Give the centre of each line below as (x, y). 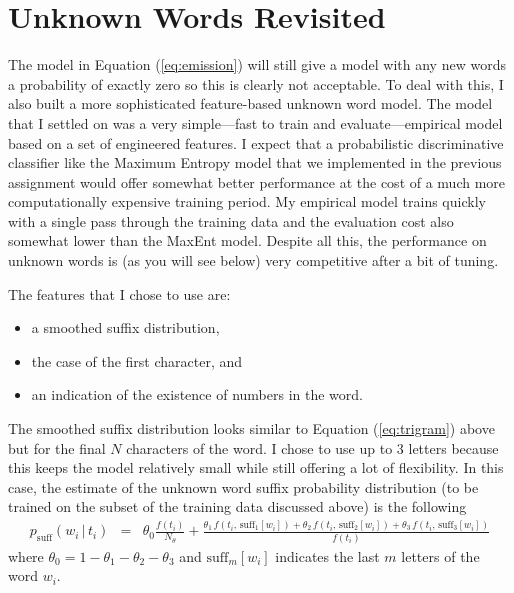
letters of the (440, 555)
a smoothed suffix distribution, (125, 327)
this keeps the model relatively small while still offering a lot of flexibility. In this (256, 467)
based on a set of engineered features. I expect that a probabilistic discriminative (256, 142)
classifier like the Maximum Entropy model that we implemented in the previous (255, 162)
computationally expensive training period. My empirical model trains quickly (247, 201)
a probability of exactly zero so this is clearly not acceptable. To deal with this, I (256, 83)
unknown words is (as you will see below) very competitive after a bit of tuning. (253, 260)
